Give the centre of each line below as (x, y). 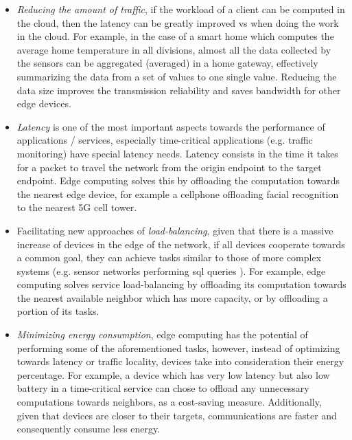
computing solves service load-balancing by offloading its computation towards (181, 284)
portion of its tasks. (58, 311)
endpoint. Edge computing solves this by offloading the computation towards (178, 180)
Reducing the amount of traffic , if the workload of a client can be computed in (181, 9)
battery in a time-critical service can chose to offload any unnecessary (163, 388)
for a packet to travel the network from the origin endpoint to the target (169, 167)
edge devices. (44, 103)
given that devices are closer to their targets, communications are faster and (177, 415)
